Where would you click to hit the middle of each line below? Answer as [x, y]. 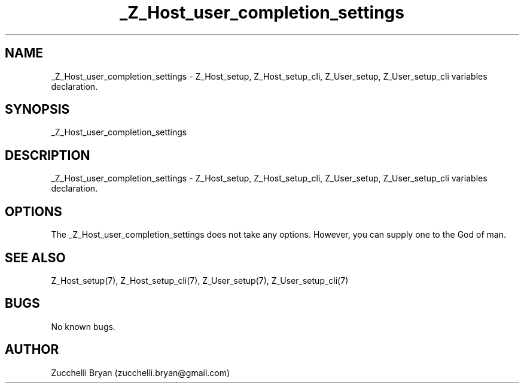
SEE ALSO [35, 257]
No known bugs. [83, 326]
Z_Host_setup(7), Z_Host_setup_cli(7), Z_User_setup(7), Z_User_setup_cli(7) [200, 280]
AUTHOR [32, 350]
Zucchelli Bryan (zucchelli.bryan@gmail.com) [141, 372]
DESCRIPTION [48, 155]
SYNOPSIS [37, 110]
